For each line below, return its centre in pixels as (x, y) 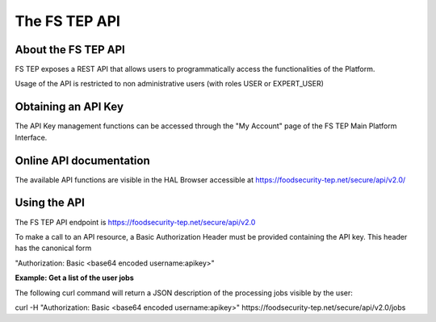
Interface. (31, 137)
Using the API (50, 203)
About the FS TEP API (70, 50)
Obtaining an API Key (69, 107)
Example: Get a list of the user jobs (75, 278)
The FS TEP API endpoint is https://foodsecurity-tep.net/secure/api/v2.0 (135, 222)
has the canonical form (53, 248)
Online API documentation (82, 160)
